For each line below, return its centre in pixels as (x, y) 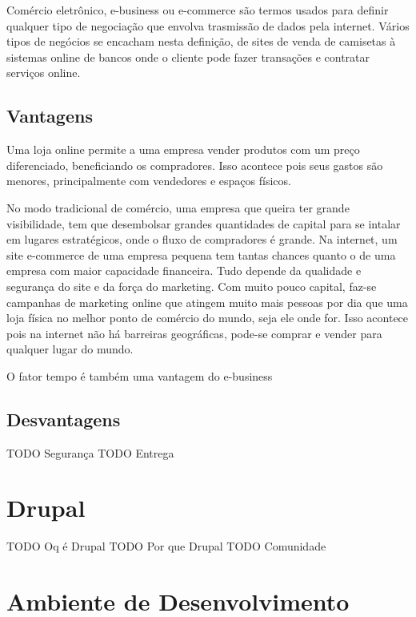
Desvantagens (64, 419)
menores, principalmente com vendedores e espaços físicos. (149, 181)
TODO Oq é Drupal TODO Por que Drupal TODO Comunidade (166, 546)
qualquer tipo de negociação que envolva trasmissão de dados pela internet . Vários (208, 25)
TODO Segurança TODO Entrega (90, 452)
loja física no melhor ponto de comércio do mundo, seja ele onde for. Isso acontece (208, 318)
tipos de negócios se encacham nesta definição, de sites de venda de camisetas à (201, 41)
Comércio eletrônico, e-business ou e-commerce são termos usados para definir (198, 10)
